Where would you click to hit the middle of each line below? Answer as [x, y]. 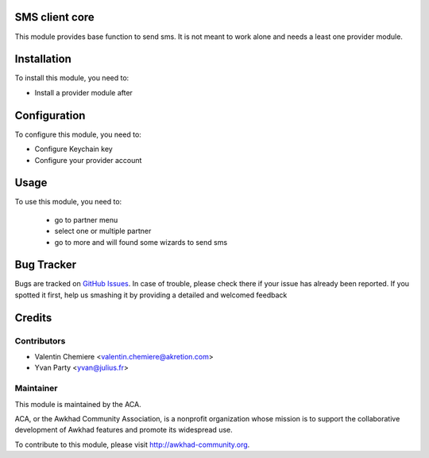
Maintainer [36, 388]
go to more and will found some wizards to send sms [141, 242]
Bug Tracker [46, 265]
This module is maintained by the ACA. [78, 404]
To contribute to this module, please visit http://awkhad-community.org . [132, 444]
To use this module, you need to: [68, 202]
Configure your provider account [88, 160]
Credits [33, 318]
